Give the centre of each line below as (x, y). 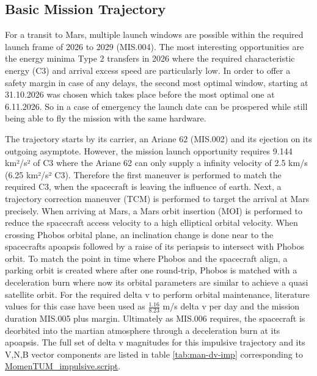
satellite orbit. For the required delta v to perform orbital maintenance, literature (157, 294)
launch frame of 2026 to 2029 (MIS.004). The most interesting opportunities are (155, 46)
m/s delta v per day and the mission (231, 306)
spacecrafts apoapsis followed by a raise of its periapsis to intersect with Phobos (155, 246)
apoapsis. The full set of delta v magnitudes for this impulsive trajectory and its (155, 342)
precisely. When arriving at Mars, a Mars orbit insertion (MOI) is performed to (154, 210)
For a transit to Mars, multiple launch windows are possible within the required (154, 34)
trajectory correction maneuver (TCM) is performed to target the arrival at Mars (157, 198)
